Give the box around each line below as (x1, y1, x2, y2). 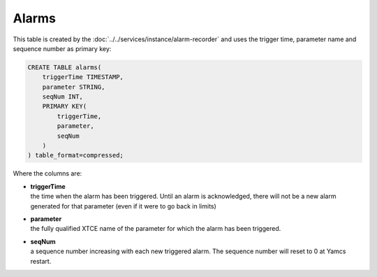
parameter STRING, (42, 83, 105, 91)
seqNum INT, (42, 93, 84, 101)
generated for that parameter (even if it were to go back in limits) (30, 201, 216, 210)
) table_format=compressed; (27, 151, 124, 159)
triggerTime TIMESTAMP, (42, 73, 124, 81)
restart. (30, 257, 52, 265)
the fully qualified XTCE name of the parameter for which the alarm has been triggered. (30, 225, 281, 233)
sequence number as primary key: (13, 44, 112, 52)
